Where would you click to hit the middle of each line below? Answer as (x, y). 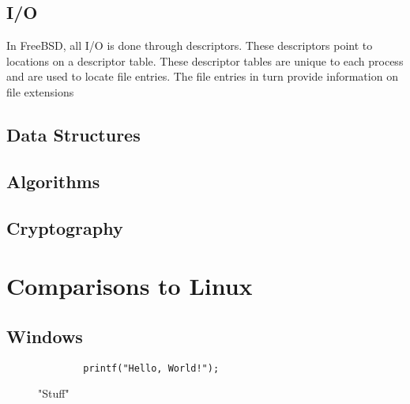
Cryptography (65, 227)
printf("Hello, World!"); (151, 368)
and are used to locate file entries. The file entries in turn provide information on (202, 76)
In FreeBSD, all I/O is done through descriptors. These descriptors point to (190, 45)
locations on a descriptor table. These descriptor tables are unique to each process (205, 60)
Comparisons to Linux (130, 286)
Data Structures (73, 134)
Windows (45, 336)
